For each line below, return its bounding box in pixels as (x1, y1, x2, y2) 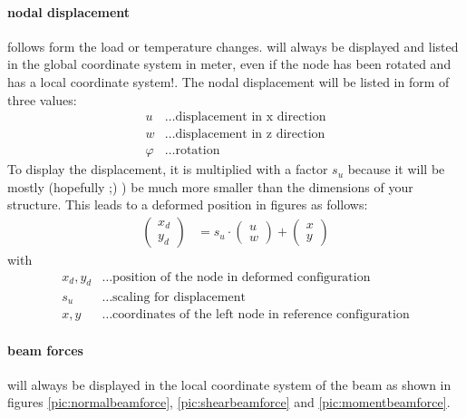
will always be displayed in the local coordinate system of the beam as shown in (7, 374, 451, 394)
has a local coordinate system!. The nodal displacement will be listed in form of (7, 72, 450, 91)
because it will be (347, 160, 445, 179)
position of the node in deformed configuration (112, 270, 371, 284)
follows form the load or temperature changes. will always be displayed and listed (7, 36, 459, 55)
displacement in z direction (175, 128, 325, 141)
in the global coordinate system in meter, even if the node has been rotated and (7, 54, 451, 73)
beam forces (7, 340, 83, 359)
